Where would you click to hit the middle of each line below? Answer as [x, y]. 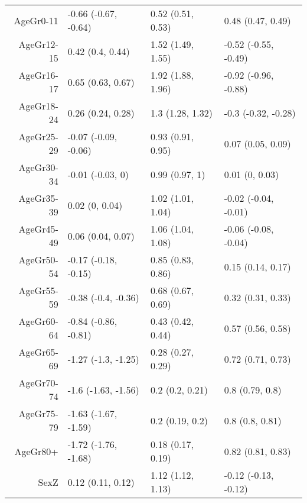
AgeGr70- [38, 383]
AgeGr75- [38, 413]
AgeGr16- [38, 75]
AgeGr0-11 [36, 20]
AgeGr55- [38, 290]
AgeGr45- [38, 229]
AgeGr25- [38, 136]
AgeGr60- [38, 321]
